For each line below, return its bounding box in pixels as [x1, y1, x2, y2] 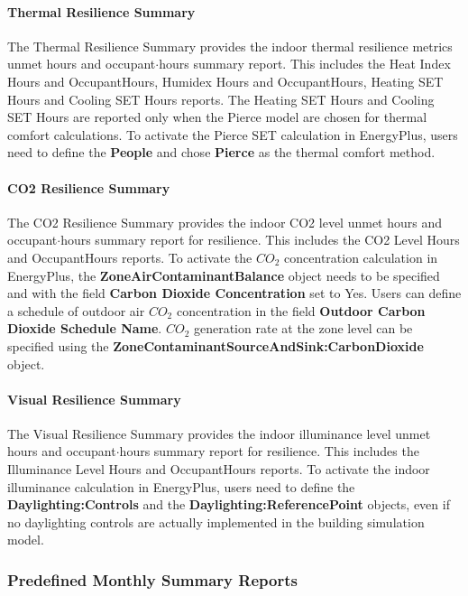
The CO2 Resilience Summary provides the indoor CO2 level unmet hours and [7, 212, 443, 231]
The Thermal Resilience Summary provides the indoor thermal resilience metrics [7, 36, 453, 55]
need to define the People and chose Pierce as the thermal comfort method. [7, 143, 436, 162]
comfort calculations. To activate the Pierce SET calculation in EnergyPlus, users [7, 125, 458, 144]
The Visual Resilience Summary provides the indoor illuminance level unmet [7, 424, 431, 442]
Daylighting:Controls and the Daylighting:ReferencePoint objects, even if [7, 495, 450, 514]
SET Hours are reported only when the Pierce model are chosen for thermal [7, 107, 427, 126]
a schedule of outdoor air [7, 301, 145, 320]
